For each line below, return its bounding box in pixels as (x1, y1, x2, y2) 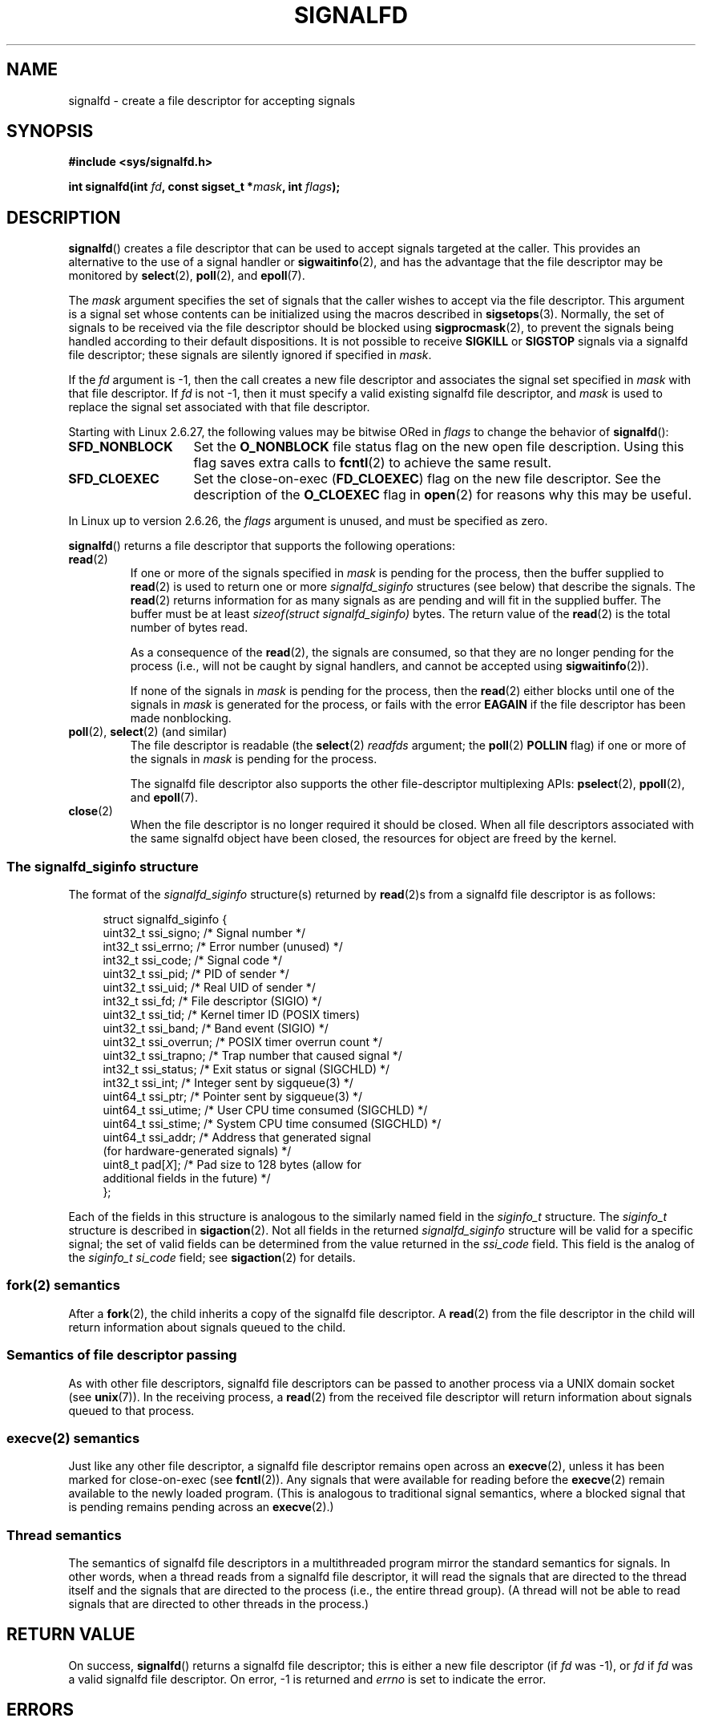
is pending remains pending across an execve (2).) (68, 1500, 334, 1514)
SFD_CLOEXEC (68, 471, 159, 487)
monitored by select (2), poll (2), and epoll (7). (68, 269, 305, 283)
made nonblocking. (130, 711, 232, 726)
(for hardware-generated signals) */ (103, 1144, 292, 1158)
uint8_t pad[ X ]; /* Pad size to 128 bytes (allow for (103, 1158, 361, 1172)
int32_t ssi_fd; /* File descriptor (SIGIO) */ (103, 994, 322, 1009)
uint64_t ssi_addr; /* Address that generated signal (103, 1130, 371, 1145)
